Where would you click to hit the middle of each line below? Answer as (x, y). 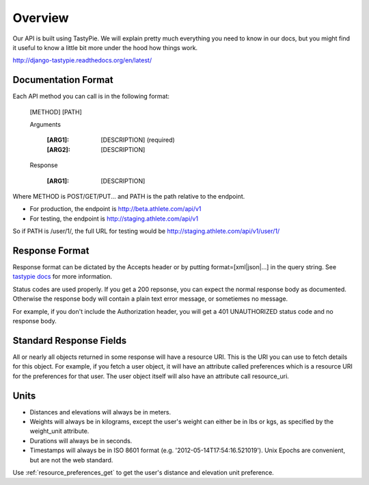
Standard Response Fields (69, 340)
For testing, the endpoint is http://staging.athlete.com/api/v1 (114, 219)
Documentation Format (63, 80)
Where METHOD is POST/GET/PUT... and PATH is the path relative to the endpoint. (129, 196)
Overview (41, 18)
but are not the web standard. (71, 460)
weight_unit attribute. (59, 431)
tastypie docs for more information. (63, 277)
